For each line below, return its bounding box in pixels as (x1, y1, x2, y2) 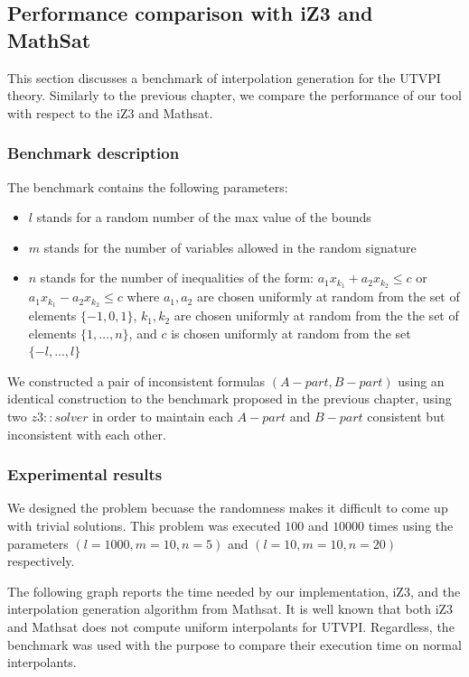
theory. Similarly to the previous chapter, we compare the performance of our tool (7, 86, 462, 105)
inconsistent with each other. (7, 424, 166, 443)
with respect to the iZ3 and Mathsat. (7, 103, 213, 122)
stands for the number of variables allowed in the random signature (43, 237, 417, 256)
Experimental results (7, 463, 163, 486)
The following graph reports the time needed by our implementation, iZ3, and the (7, 581, 461, 600)
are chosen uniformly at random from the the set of (174, 306, 459, 325)
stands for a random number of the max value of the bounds (36, 208, 371, 227)
